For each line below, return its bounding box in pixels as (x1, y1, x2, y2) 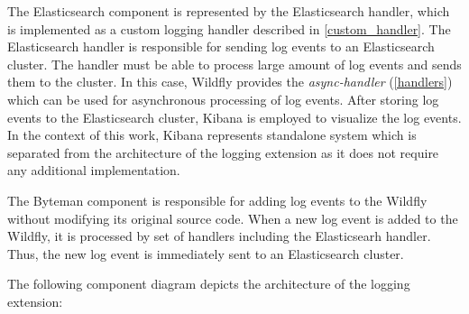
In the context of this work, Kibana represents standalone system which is (7, 125, 417, 144)
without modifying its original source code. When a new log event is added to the (7, 208, 458, 227)
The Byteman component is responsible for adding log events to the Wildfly (7, 190, 428, 209)
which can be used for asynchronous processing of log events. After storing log (7, 89, 439, 108)
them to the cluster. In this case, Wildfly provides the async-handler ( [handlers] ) (7, 72, 453, 91)
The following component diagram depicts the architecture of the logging (7, 274, 410, 293)
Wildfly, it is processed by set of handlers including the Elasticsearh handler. (7, 226, 431, 245)
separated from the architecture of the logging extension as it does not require (7, 143, 439, 162)
